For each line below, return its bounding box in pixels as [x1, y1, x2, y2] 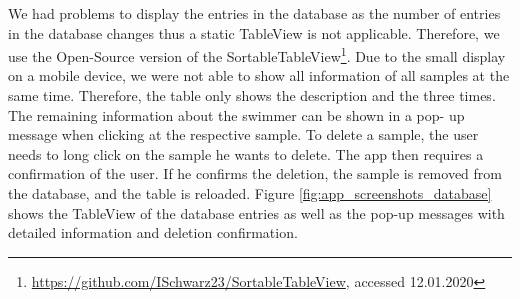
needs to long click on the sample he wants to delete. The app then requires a [8, 143, 484, 164]
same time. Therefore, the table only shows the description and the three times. [8, 85, 496, 106]
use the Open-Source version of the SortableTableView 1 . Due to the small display [8, 43, 506, 66]
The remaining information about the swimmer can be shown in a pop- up [8, 104, 465, 125]
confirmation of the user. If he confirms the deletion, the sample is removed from [8, 163, 502, 184]
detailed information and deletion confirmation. [8, 222, 298, 243]
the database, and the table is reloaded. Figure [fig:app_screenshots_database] [8, 183, 492, 203]
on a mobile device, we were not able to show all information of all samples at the [8, 65, 510, 86]
